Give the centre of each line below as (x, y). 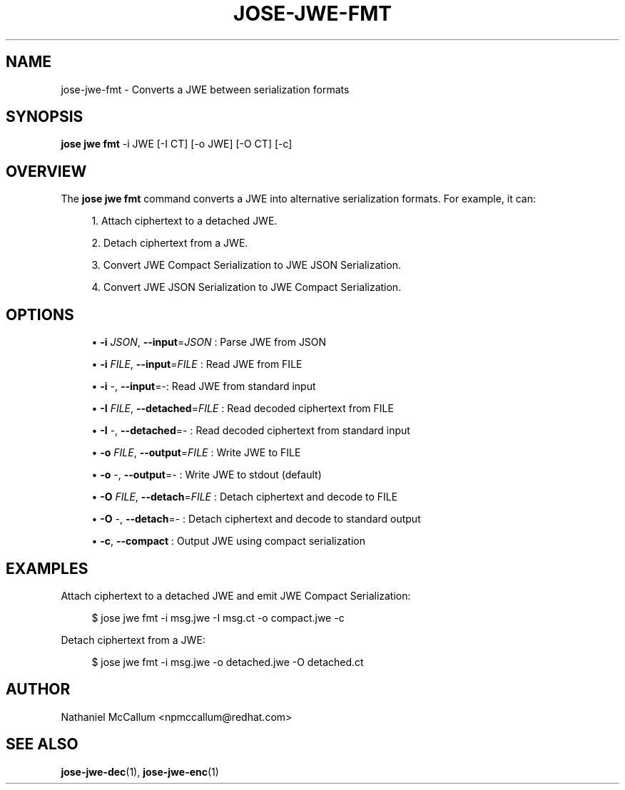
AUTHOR (38, 689)
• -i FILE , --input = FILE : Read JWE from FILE (197, 364)
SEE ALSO (42, 744)
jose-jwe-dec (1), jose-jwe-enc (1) (140, 771)
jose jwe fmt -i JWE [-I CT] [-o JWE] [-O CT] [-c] (177, 144)
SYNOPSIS (45, 117)
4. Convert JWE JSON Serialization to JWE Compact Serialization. (247, 287)
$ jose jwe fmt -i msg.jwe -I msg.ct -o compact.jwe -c (218, 617)
